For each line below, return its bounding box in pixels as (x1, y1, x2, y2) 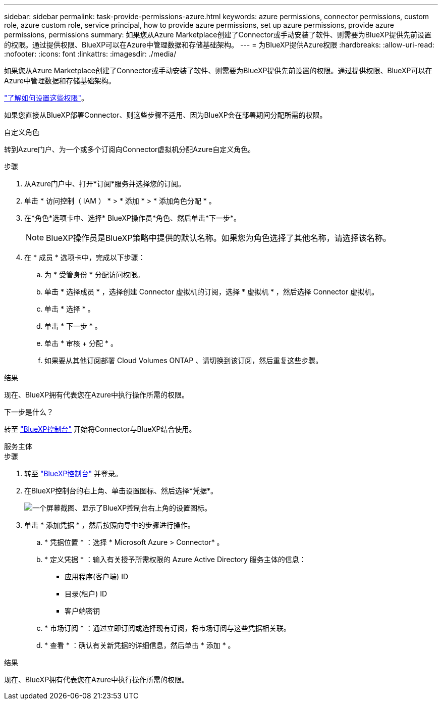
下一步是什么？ (4, 408, 53, 416)
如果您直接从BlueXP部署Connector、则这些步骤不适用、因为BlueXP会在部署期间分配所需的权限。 (4, 111, 327, 119)
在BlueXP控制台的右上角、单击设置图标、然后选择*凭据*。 (24, 486, 218, 495)
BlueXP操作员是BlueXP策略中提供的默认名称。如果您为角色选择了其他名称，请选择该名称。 (46, 233, 391, 243)
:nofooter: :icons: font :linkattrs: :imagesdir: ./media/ (4, 49, 177, 58)
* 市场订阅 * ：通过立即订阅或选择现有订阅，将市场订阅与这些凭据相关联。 (44, 624, 291, 632)
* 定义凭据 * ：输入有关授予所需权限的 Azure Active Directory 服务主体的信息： (44, 555, 306, 564)
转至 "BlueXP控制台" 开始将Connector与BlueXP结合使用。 (4, 425, 196, 433)
